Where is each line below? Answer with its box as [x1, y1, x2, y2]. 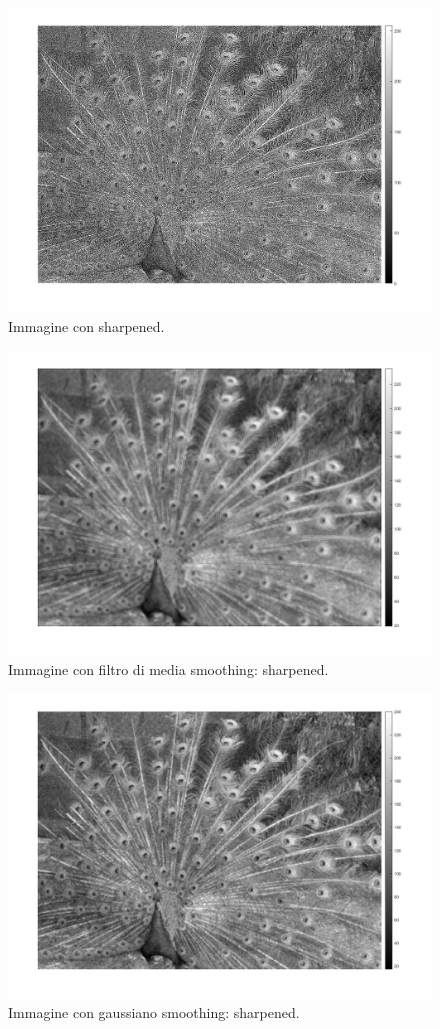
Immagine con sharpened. [8, 316, 165, 337]
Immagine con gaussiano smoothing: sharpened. [8, 1002, 300, 1023]
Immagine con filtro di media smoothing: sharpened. [8, 659, 329, 680]
